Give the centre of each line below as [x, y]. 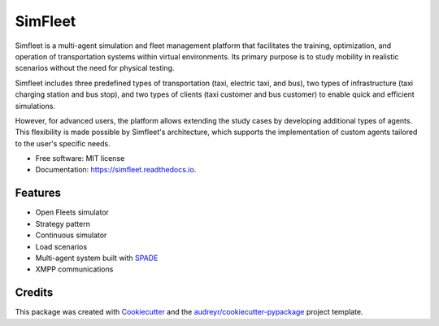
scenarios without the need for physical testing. [95, 68]
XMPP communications [74, 269]
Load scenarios [61, 246]
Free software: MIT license [80, 159]
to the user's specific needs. [63, 143]
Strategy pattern [63, 224]
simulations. [35, 106]
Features [38, 193]
